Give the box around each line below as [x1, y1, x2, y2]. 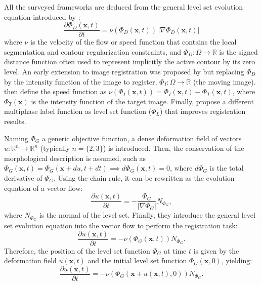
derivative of [4, 172, 42, 183]
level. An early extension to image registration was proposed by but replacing [4, 66, 244, 77]
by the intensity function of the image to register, [4, 76, 157, 87]
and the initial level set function [88, 255, 187, 266]
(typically [40, 143, 70, 153]
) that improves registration [159, 106, 246, 116]
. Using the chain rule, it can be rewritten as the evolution [53, 172, 235, 183]
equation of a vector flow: [4, 182, 83, 193]
